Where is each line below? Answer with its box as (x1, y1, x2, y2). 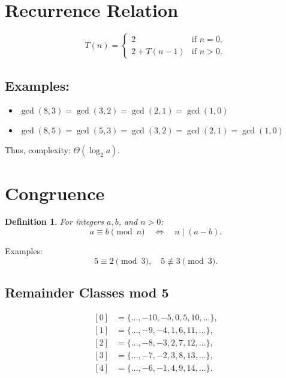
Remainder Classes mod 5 (5, 283, 169, 302)
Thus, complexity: (5, 144, 71, 156)
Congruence (5, 180, 105, 205)
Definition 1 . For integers (5, 215, 104, 228)
